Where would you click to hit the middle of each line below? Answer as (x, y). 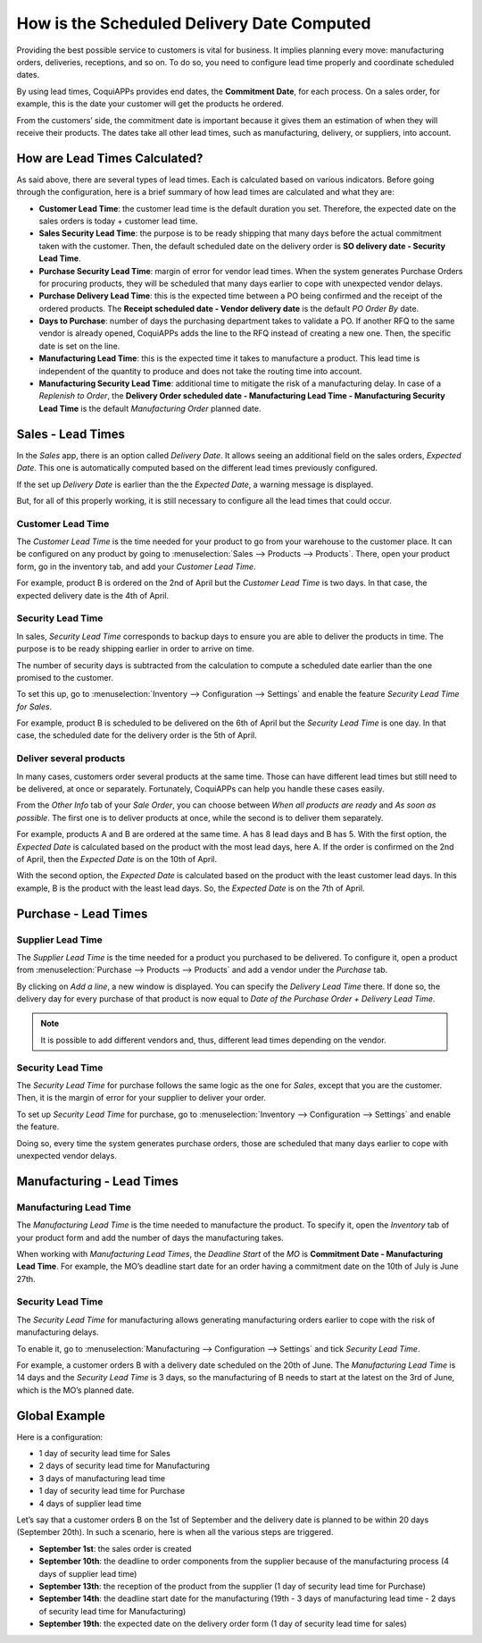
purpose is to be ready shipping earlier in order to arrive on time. (135, 649)
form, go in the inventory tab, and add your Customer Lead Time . (136, 566)
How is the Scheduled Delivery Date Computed (194, 23)
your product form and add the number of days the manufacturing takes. (150, 1237)
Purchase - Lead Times (82, 914)
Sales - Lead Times (71, 434)
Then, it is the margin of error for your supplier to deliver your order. (141, 1098)
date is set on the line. (79, 346)
